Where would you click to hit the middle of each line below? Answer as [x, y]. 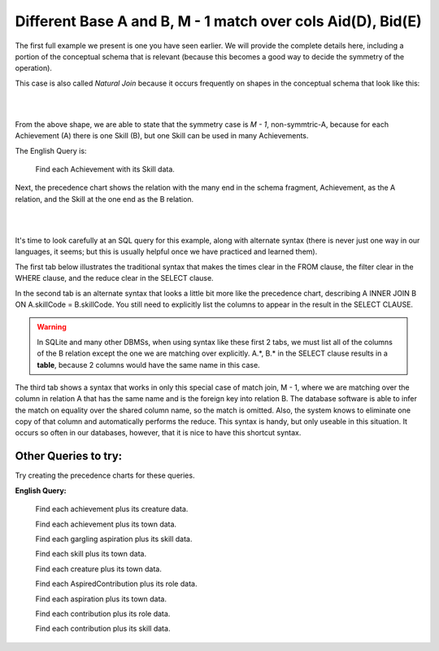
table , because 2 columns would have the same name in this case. [148, 365]
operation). [34, 68]
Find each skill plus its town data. [91, 554]
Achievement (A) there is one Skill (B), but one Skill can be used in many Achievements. [162, 136]
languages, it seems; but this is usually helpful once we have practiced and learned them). [166, 251]
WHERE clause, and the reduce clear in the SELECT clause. [115, 278]
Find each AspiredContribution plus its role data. [116, 584]
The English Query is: [51, 151]
